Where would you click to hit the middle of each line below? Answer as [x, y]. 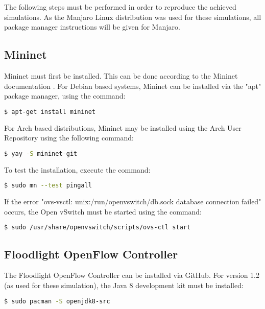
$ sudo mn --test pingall [48, 186]
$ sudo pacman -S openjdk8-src [57, 301]
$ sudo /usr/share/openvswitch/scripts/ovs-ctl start [98, 228]
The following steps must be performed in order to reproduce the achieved [120, 7]
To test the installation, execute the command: [77, 169]
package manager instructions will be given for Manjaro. [92, 27]
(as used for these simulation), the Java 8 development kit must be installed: [124, 285]
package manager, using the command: [65, 96]
